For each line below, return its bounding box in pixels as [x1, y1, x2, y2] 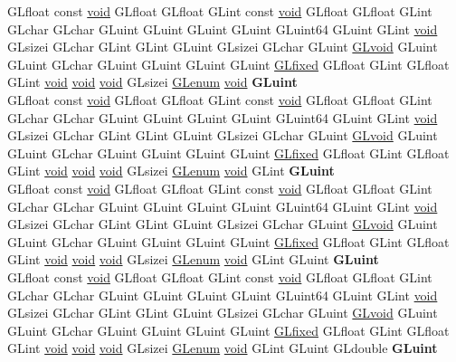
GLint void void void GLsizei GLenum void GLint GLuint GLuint [7, 250, 379, 269]
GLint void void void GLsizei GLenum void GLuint [7, 72, 298, 91]
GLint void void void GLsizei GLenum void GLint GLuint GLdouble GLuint [7, 338, 438, 357]
